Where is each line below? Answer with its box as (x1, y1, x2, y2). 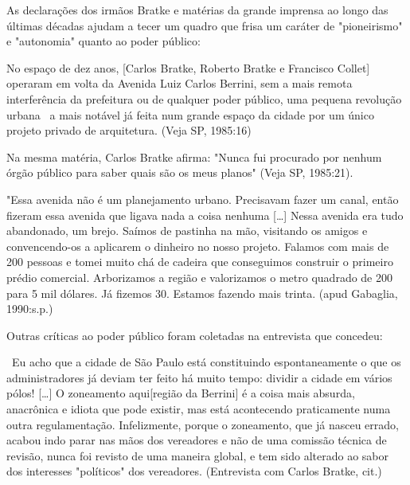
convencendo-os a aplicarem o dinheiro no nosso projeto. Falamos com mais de (6, 237, 389, 254)
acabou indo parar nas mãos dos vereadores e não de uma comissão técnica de (6, 432, 387, 448)
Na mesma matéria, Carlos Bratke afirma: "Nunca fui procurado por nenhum (6, 148, 382, 165)
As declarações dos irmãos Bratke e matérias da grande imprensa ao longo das (6, 2, 389, 18)
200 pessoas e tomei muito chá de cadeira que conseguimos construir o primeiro (6, 253, 393, 270)
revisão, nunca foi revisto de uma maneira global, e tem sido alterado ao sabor (6, 447, 389, 463)
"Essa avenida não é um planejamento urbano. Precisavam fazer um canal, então (6, 190, 399, 207)
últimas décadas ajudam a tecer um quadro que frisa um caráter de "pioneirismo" (6, 17, 403, 33)
